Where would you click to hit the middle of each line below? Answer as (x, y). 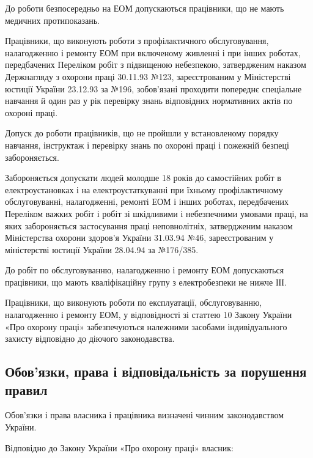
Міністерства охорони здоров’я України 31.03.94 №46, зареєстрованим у (139, 238)
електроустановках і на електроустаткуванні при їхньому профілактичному (144, 189)
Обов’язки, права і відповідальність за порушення (156, 371)
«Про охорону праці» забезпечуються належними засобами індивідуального (146, 326)
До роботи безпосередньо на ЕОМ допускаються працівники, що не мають (145, 8)
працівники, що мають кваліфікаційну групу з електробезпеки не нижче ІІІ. (146, 282)
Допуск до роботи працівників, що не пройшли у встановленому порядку (142, 133)
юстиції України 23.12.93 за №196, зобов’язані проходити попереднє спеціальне (153, 88)
